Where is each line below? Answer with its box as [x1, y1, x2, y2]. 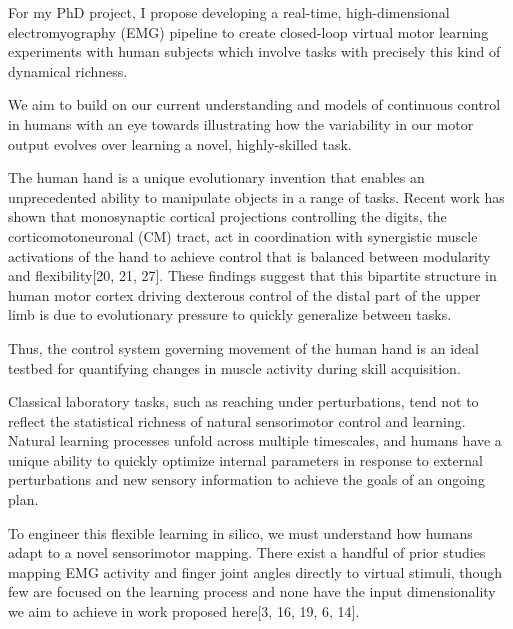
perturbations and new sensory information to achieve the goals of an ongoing [8, 469, 485, 490]
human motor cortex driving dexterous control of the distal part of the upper [8, 284, 481, 305]
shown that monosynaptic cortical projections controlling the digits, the [8, 206, 447, 227]
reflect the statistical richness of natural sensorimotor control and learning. [8, 410, 466, 431]
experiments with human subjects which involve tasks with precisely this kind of [8, 41, 501, 62]
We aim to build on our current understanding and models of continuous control [8, 94, 501, 115]
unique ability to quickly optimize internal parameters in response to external [8, 449, 483, 470]
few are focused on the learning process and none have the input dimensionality [8, 581, 496, 602]
